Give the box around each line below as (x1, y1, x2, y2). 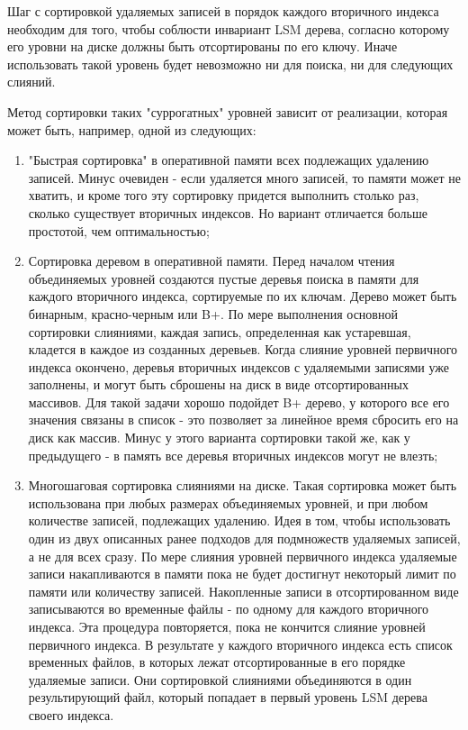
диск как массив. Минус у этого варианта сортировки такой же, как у (28, 428, 410, 447)
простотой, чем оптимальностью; (28, 221, 210, 240)
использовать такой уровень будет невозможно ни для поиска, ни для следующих (7, 54, 454, 73)
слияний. (7, 72, 56, 91)
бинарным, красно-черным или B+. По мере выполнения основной (28, 304, 398, 323)
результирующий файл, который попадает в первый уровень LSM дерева (28, 688, 427, 707)
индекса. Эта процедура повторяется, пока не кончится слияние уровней (28, 617, 426, 635)
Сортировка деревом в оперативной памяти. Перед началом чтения (28, 251, 395, 270)
